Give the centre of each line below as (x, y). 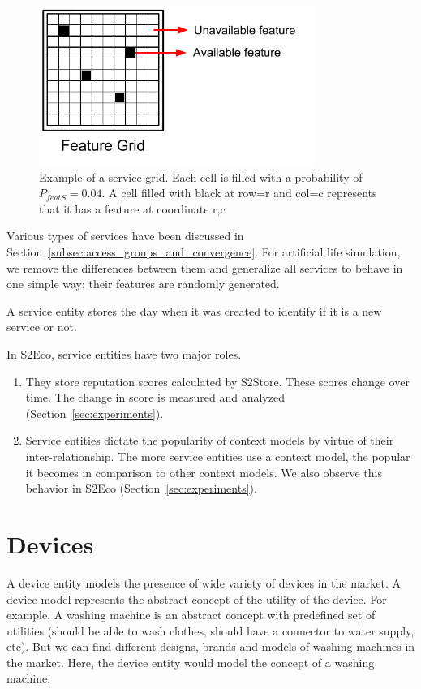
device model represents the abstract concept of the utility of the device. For (197, 599)
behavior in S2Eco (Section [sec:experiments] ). (141, 488)
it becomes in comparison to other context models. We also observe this (204, 472)
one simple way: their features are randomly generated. (143, 284)
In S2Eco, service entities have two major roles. (124, 354)
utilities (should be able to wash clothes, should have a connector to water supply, (210, 630)
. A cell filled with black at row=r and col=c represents (239, 193)
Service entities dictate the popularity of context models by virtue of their (210, 440)
